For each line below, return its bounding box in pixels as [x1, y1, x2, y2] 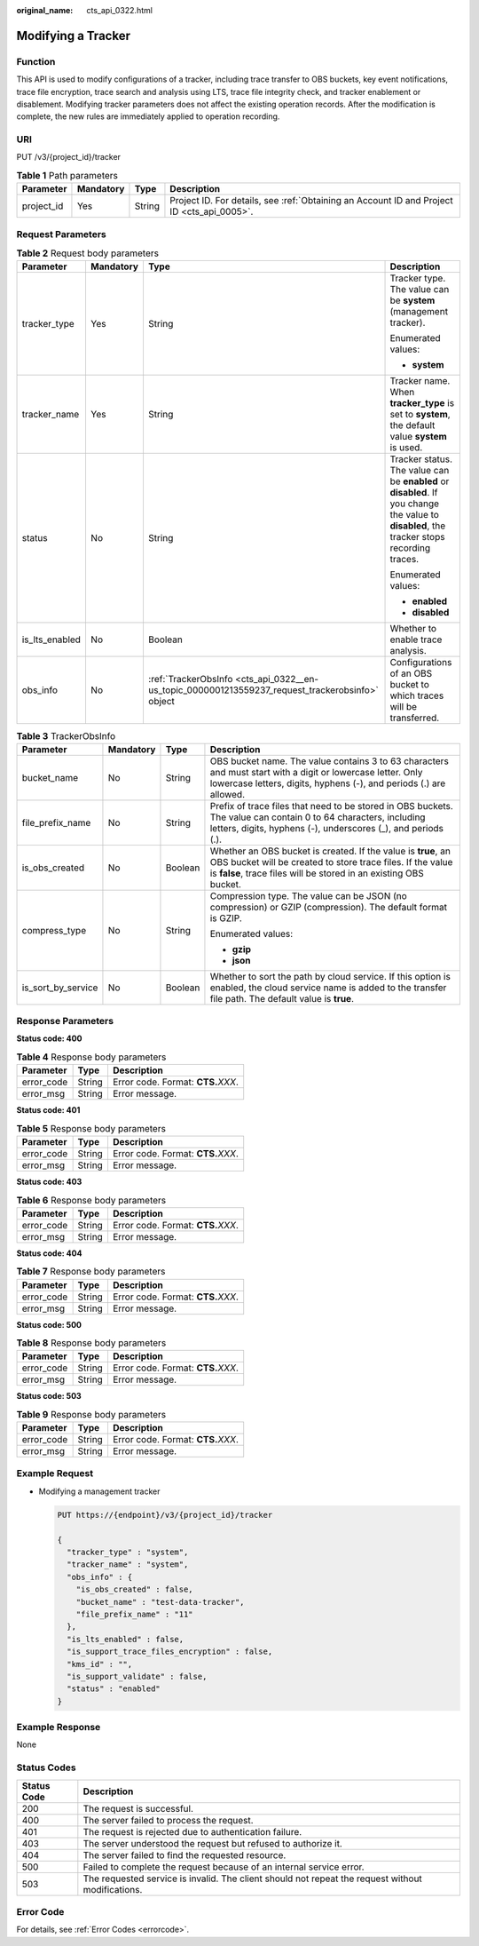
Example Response [16, 1721, 101, 1734]
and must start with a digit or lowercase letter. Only [209, 766, 423, 778]
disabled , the [389, 520, 446, 532]
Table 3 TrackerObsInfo [16, 729, 115, 742]
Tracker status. [389, 453, 452, 465]
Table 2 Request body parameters [16, 247, 160, 259]
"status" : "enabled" [67, 1684, 161, 1694]
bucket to [389, 679, 429, 691]
